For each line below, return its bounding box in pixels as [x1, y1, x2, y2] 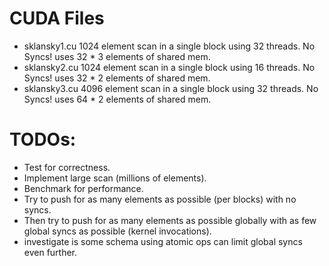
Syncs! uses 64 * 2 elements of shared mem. [23, 93, 212, 105]
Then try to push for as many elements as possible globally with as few [23, 214, 317, 226]
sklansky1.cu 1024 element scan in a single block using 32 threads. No [23, 40, 316, 52]
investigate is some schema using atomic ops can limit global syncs [23, 235, 303, 247]
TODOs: [9, 128, 77, 151]
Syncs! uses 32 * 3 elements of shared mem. [23, 50, 211, 62]
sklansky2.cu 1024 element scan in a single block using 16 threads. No [23, 61, 316, 73]
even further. [23, 246, 78, 258]
